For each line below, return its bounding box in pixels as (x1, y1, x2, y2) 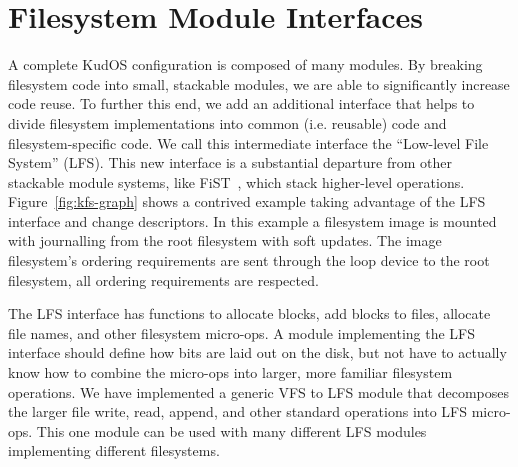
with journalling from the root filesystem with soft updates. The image (8, 230, 442, 251)
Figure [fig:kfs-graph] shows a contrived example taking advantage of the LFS (8, 191, 486, 212)
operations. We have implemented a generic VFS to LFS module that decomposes (8, 381, 509, 402)
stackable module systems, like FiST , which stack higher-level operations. (8, 171, 465, 192)
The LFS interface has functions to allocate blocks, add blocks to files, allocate (8, 303, 491, 324)
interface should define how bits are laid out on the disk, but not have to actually (8, 342, 507, 363)
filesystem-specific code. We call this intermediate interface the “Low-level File (8, 132, 489, 153)
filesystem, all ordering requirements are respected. (8, 269, 319, 290)
